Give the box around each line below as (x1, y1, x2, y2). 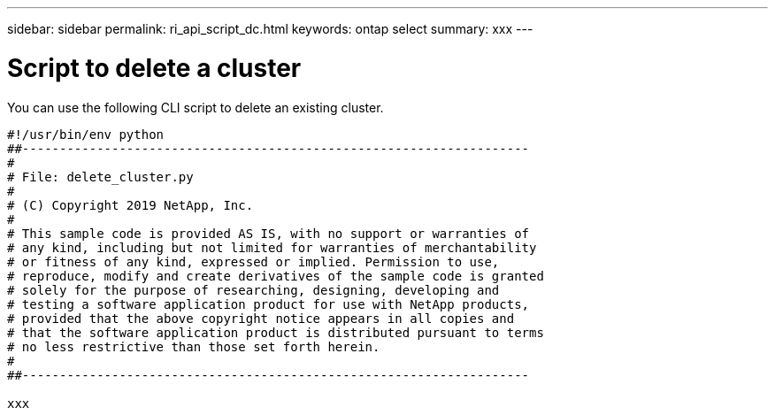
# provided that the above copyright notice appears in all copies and (7, 311, 515, 326)
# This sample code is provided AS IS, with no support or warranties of (7, 226, 530, 241)
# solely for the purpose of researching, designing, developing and (7, 282, 500, 297)
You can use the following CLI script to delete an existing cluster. (7, 99, 384, 115)
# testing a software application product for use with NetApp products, (7, 296, 530, 311)
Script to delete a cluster (7, 52, 302, 83)
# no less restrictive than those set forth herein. (7, 339, 380, 354)
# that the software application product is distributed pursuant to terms (7, 325, 544, 340)
